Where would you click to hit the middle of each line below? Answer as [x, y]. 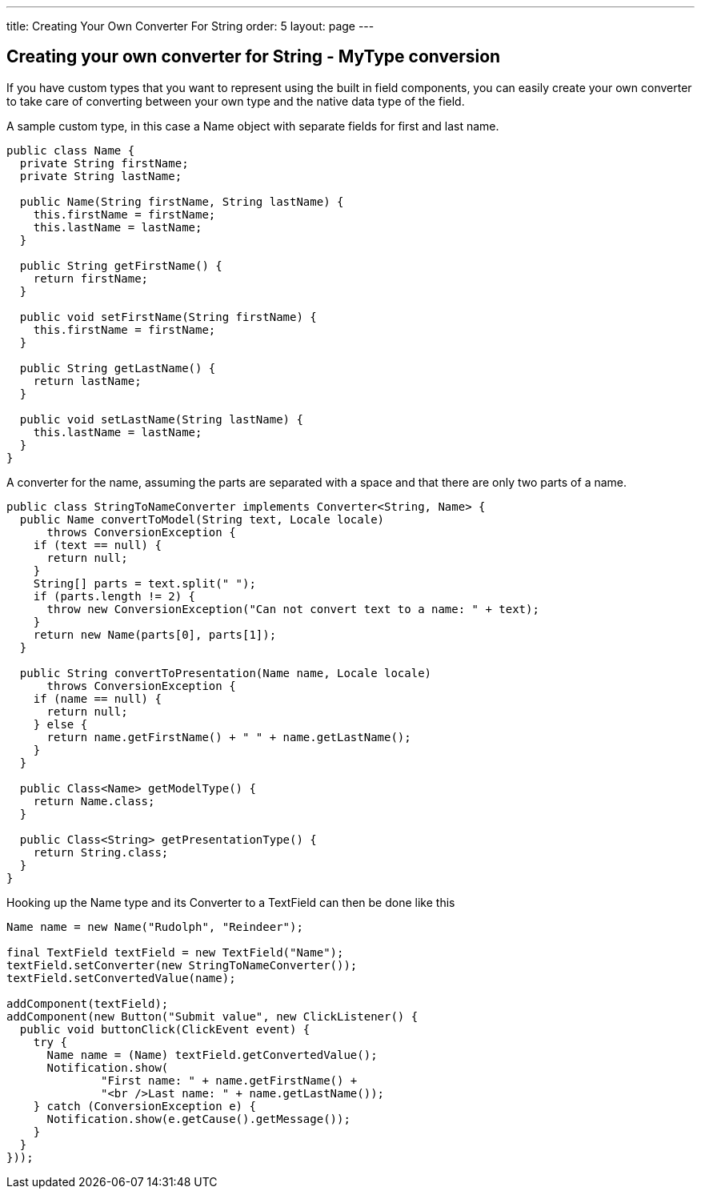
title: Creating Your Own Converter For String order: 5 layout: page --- [190, 26]
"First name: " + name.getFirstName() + [229, 1080]
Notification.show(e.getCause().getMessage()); [198, 1119]
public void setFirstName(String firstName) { [168, 317]
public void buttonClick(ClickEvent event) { [165, 1029]
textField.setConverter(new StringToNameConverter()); [182, 965]
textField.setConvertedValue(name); [121, 978]
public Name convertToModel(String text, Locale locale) [202, 519]
